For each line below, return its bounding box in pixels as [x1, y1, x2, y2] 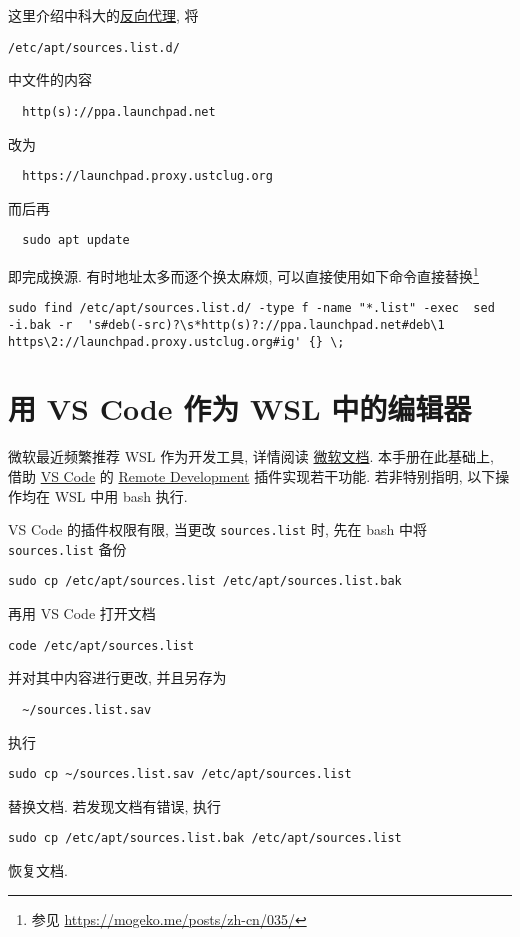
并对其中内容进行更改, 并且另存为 [8, 667, 227, 688]
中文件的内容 [8, 69, 92, 90]
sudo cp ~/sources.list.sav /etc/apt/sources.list [8, 767, 352, 782]
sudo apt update [22, 233, 130, 248]
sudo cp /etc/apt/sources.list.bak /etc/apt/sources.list [8, 831, 402, 846]
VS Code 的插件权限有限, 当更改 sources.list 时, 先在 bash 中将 [8, 519, 427, 540]
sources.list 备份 [8, 538, 127, 559]
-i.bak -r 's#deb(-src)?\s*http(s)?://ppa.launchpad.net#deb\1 [8, 317, 445, 332]
